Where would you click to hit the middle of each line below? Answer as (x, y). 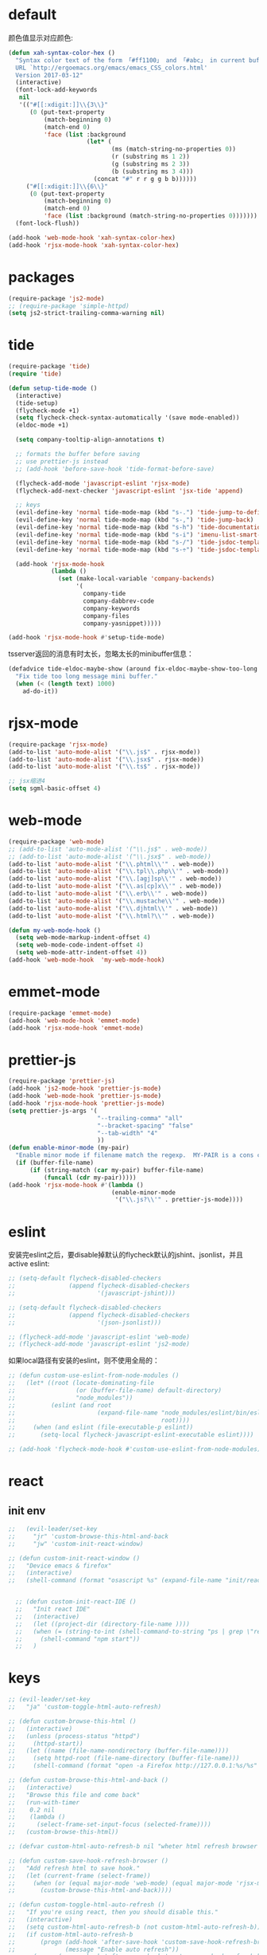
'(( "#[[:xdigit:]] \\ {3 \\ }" (64, 105)
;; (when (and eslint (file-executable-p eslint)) (101, 1428)
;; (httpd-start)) (46, 1744)
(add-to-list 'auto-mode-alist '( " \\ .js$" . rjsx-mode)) (104, 752)
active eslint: (29, 1264)
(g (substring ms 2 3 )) (151, 164)
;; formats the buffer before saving (78, 454)
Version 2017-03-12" (49, 75)
